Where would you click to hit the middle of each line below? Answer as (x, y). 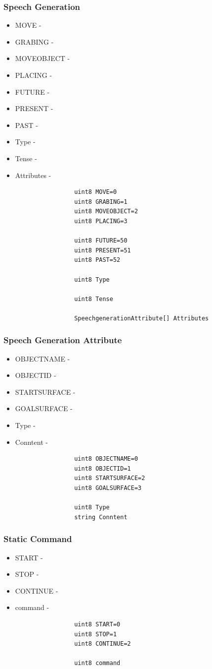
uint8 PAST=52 (97, 260)
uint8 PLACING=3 (101, 221)
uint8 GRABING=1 (101, 202)
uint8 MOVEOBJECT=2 (106, 212)
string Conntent (101, 517)
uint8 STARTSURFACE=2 (110, 478)
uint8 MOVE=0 (96, 192)
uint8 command (97, 663)
